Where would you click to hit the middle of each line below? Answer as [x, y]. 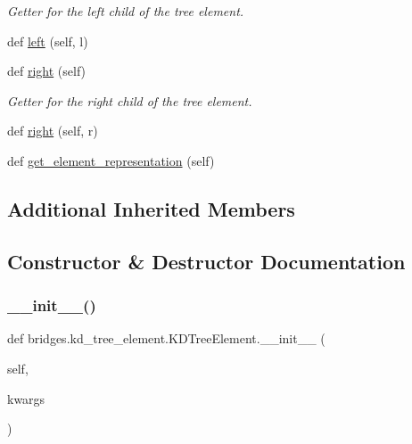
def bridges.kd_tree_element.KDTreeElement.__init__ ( [166, 338]
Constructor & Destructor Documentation [206, 261]
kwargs [26, 398]
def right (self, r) [53, 131]
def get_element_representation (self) [111, 160]
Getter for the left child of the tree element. [126, 11]
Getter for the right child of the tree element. [130, 100]
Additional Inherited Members [151, 208]
